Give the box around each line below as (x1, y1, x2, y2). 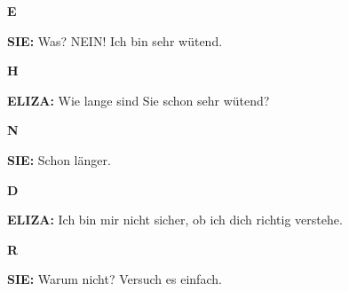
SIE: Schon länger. (7, 150, 111, 169)
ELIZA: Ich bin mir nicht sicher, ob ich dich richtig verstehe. (7, 210, 343, 229)
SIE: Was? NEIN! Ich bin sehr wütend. (7, 31, 223, 50)
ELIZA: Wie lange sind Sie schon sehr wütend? (7, 90, 270, 109)
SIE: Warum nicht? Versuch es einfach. (7, 270, 222, 288)
